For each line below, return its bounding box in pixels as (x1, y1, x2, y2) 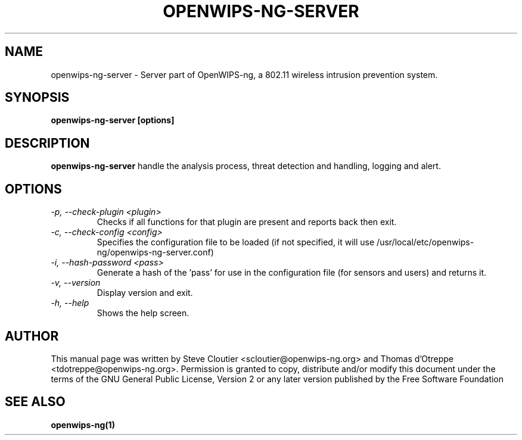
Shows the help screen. (97, 308, 189, 319)
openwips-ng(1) (51, 419, 115, 430)
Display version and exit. (97, 288, 193, 298)
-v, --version (51, 277, 101, 288)
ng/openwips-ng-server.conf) (97, 247, 214, 258)
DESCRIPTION (5, 135, 90, 151)
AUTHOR (5, 328, 59, 344)
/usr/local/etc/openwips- (377, 237, 474, 248)
